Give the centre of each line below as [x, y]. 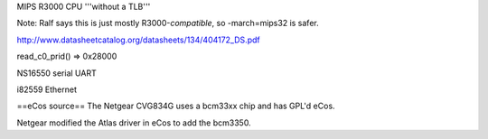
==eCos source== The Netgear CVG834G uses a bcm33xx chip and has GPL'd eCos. [176, 106]
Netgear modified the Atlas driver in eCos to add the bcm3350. [134, 123]
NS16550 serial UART [56, 73]
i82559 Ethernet [47, 89]
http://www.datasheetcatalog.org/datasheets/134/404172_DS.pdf [139, 40]
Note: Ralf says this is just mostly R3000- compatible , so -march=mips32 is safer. [168, 23]
